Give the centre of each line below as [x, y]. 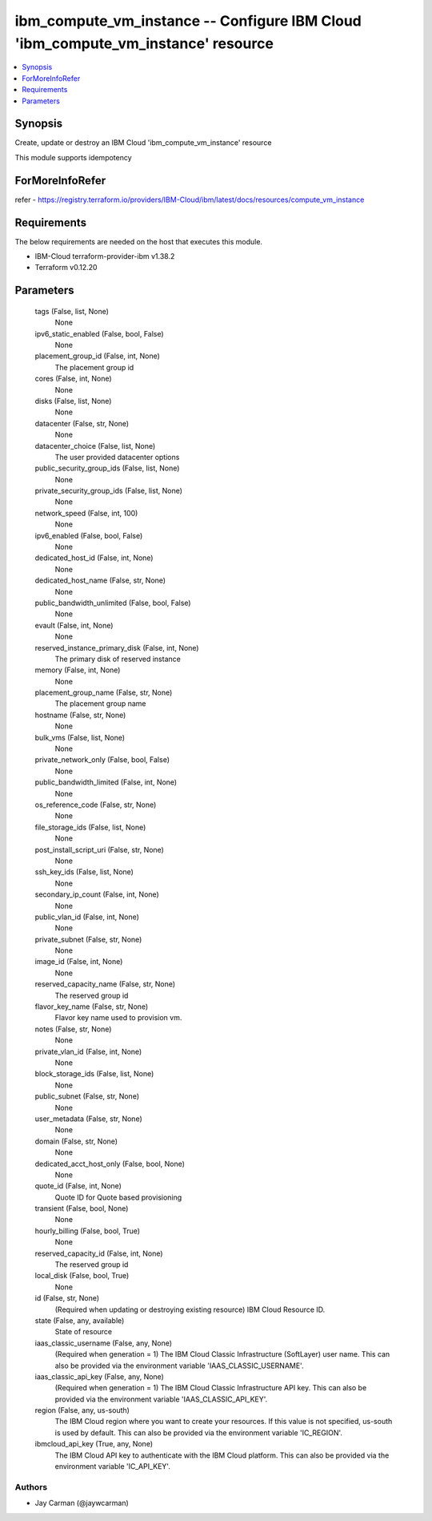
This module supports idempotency [73, 157]
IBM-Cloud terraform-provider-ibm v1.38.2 [105, 256]
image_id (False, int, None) [79, 962]
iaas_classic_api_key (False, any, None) [99, 1376]
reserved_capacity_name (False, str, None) [105, 984]
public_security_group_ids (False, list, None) [107, 468]
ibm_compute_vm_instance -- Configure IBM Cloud [188, 21]
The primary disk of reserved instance [118, 659]
